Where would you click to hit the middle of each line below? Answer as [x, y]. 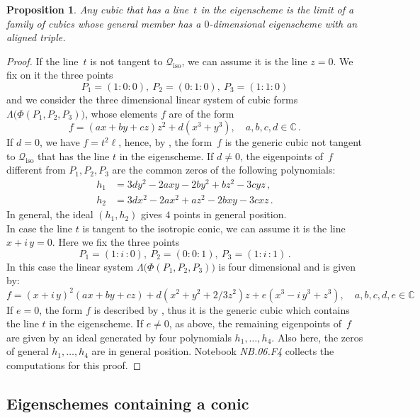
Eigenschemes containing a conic [128, 403]
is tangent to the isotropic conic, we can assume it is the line [214, 228]
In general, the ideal [50, 214]
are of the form [202, 113]
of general [28, 351]
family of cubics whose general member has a [104, 23]
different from [36, 170]
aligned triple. [36, 37]
